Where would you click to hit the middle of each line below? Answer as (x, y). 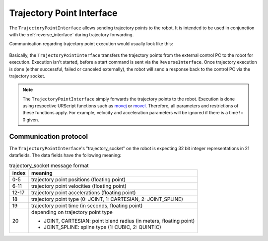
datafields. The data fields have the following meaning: (65, 155)
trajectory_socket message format (49, 165)
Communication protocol (49, 136)
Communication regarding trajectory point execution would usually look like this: (91, 44)
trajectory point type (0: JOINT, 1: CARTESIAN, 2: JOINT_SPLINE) (107, 199)
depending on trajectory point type (72, 212)
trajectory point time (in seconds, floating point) (87, 205)
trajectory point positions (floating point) (79, 179)
